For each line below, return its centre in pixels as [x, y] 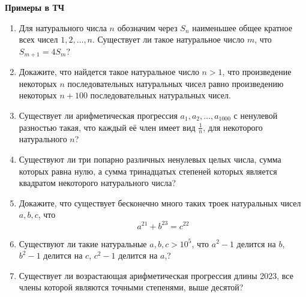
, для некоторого [233, 127]
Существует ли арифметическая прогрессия [98, 115]
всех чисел [38, 39]
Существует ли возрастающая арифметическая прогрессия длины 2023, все [156, 275]
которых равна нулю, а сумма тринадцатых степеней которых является [148, 171]
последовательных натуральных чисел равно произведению [175, 83]
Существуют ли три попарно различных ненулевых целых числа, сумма [150, 159]
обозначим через [147, 27]
